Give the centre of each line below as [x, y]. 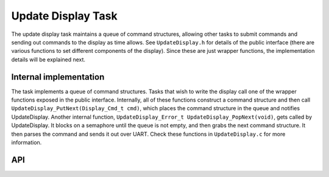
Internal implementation [58, 77]
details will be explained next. [48, 59]
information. [27, 142]
